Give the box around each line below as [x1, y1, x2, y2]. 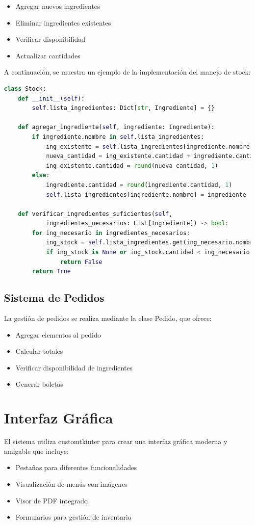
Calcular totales [15, 346, 63, 356]
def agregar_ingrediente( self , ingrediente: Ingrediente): [18, 124, 215, 131]
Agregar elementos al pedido [15, 329, 101, 340]
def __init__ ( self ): [18, 95, 85, 102]
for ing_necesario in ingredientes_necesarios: [32, 229, 190, 236]
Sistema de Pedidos [4, 290, 104, 305]
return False [60, 258, 102, 265]
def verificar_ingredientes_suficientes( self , [18, 210, 173, 217]
